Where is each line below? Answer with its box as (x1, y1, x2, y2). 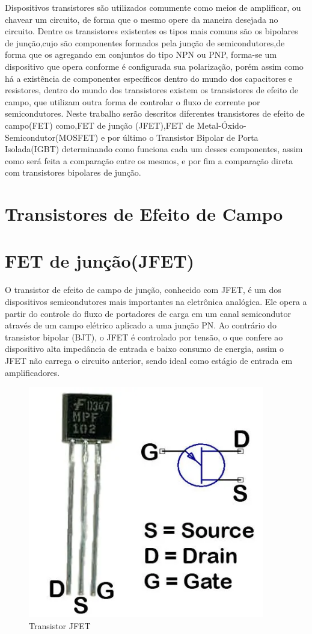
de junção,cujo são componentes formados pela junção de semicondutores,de (5, 36, 285, 49)
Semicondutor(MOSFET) (5, 131, 99, 143)
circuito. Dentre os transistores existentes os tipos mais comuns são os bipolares (5, 25, 298, 37)
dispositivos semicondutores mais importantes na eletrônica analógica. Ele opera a (5, 295, 307, 307)
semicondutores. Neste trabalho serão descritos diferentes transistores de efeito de (5, 107, 305, 120)
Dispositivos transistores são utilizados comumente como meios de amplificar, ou (5, 1, 301, 13)
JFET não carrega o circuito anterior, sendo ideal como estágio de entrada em (5, 354, 293, 366)
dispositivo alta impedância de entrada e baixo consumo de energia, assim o (5, 342, 284, 355)
